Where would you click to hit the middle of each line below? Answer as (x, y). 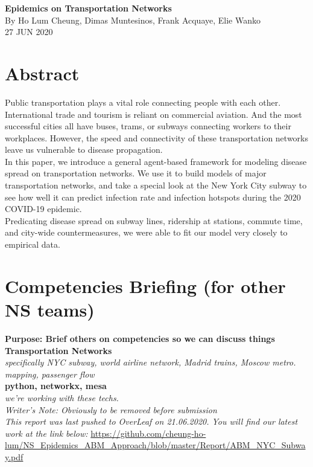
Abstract (42, 73)
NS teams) (50, 309)
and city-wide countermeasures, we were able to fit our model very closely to (146, 232)
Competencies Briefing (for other (145, 285)
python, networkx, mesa (56, 386)
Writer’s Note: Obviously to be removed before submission (111, 409)
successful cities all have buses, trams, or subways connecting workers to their (148, 126)
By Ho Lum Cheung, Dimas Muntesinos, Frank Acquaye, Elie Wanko (133, 20)
